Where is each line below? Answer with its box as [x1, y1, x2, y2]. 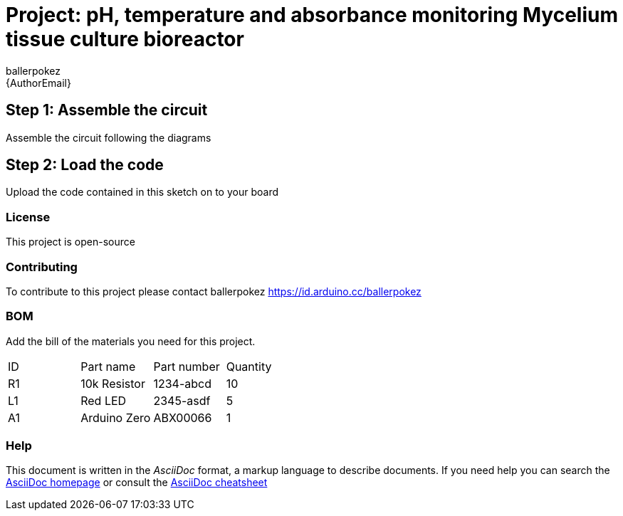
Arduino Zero [80, 410, 151, 425]
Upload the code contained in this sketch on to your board [6, 186, 278, 199]
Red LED [80, 393, 127, 408]
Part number [153, 359, 220, 374]
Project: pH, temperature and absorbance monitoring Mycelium [6, 3, 619, 27]
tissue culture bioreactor [6, 27, 244, 51]
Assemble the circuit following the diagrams [6, 131, 211, 144]
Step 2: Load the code [6, 156, 164, 174]
